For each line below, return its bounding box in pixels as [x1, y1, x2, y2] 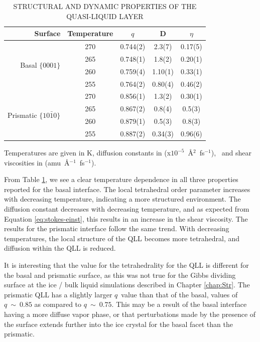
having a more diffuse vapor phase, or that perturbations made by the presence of [4, 308, 256, 319]
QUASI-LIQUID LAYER [66, 11, 144, 21]
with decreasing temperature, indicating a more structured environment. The [4, 194, 241, 204]
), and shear [211, 147, 252, 158]
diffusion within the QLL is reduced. [4, 243, 116, 253]
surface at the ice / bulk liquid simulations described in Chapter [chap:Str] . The [4, 279, 250, 290]
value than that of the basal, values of [121, 289, 238, 299]
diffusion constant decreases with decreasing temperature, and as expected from [4, 204, 249, 214]
